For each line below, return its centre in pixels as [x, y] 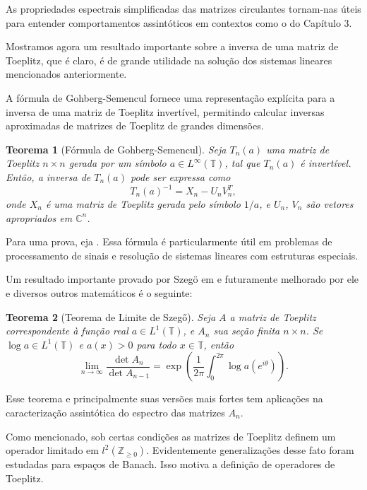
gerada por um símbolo [118, 163]
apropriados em [39, 217]
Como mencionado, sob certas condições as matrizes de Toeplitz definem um [171, 436]
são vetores [330, 204]
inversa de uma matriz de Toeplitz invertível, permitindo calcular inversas [165, 111]
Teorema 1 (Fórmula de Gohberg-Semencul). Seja [116, 149]
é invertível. [326, 163]
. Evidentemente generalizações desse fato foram [250, 450]
